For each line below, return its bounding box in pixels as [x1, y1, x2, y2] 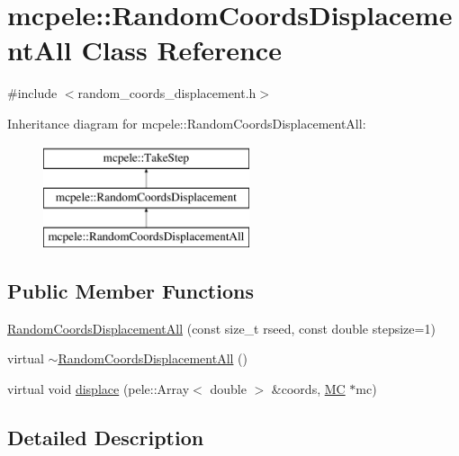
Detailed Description [7, 423, 204, 451]
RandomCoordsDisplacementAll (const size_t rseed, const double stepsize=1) [7, 318, 436, 337]
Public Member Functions [7, 276, 254, 304]
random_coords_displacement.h [77, 84, 256, 103]
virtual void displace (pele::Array [7, 379, 190, 398]
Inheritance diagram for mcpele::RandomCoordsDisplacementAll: [7, 113, 366, 132]
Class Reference [81, 31, 282, 68]
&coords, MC [271, 379, 346, 398]
